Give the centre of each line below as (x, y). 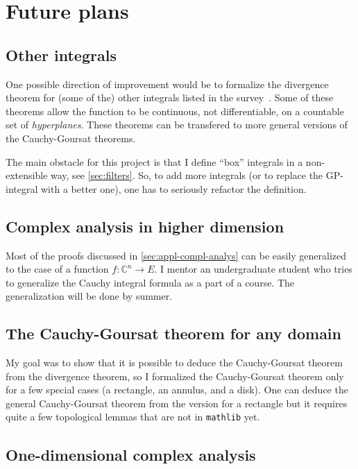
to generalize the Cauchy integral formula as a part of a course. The (150, 282)
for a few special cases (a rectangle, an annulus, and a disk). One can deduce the (177, 390)
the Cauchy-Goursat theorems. (71, 138)
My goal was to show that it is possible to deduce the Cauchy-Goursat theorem (174, 363)
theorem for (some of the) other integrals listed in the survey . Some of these (170, 97)
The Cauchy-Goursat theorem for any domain (173, 333)
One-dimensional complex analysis (131, 454)
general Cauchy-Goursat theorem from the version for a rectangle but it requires (177, 403)
